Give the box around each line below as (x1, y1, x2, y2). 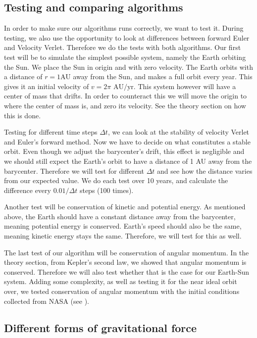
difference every (4, 185, 51, 195)
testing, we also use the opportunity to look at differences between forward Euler (4, 32, 250, 43)
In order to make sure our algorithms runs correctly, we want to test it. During (4, 23, 244, 33)
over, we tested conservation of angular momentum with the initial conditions (4, 286, 240, 296)
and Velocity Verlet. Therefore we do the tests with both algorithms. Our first (4, 42, 241, 52)
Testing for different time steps (4, 127, 98, 137)
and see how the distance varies (157, 165, 253, 176)
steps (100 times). (79, 185, 134, 195)
